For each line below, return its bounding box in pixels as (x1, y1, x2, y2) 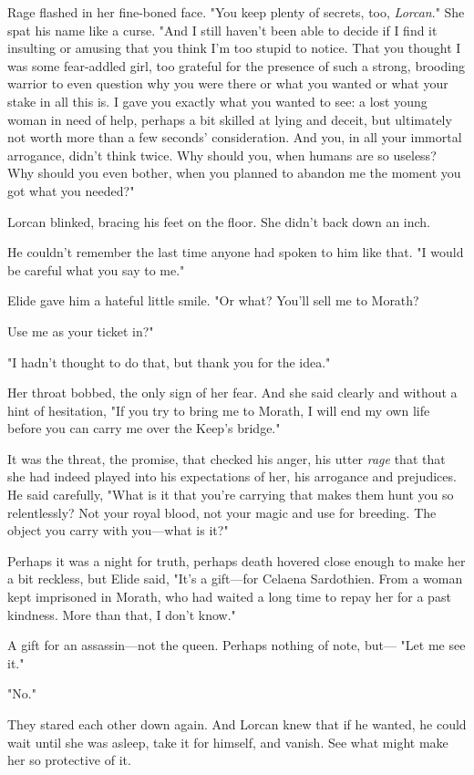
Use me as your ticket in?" (7, 321, 154, 340)
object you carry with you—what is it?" (7, 521, 229, 540)
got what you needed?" (7, 181, 135, 200)
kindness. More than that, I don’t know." (7, 604, 236, 624)
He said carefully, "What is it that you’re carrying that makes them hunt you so (7, 485, 454, 504)
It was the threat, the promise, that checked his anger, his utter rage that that (7, 449, 446, 468)
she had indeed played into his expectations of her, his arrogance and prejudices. (7, 467, 457, 486)
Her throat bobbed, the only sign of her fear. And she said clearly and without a (7, 383, 458, 402)
